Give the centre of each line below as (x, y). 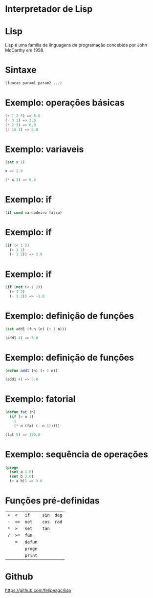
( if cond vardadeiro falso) (34, 212)
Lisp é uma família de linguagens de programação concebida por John (76, 45)
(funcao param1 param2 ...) (34, 83)
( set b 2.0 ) (22, 476)
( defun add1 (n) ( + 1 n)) (31, 371)
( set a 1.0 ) (22, 472)
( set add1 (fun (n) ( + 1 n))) (36, 329)
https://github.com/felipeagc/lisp (38, 590)
